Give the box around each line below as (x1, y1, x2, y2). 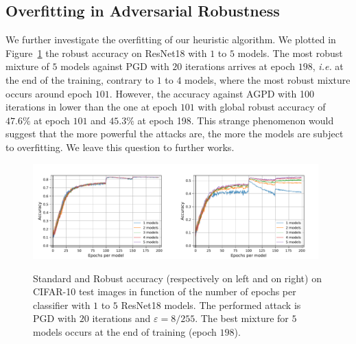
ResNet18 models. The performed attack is (121, 297, 301, 312)
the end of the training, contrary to (5, 72, 154, 87)
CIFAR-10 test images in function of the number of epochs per (33, 284, 296, 299)
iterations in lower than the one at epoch (5, 100, 178, 114)
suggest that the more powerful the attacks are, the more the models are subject (5, 126, 344, 141)
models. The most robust (237, 45, 343, 60)
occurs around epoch (5, 86, 93, 100)
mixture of (5, 59, 49, 73)
